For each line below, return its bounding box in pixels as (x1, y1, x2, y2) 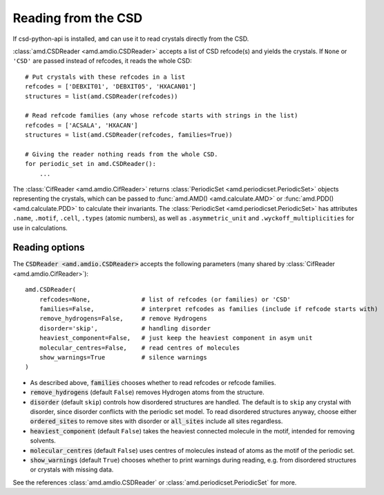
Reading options (12, 242, 85, 254)
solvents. (30, 436, 57, 445)
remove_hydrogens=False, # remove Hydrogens (39, 315, 207, 323)
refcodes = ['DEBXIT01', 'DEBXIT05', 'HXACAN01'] (25, 83, 197, 91)
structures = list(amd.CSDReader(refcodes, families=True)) (25, 131, 233, 139)
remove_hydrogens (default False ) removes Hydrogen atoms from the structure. (30, 388, 265, 397)
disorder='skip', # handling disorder (39, 324, 211, 332)
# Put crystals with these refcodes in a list (25, 73, 186, 81)
